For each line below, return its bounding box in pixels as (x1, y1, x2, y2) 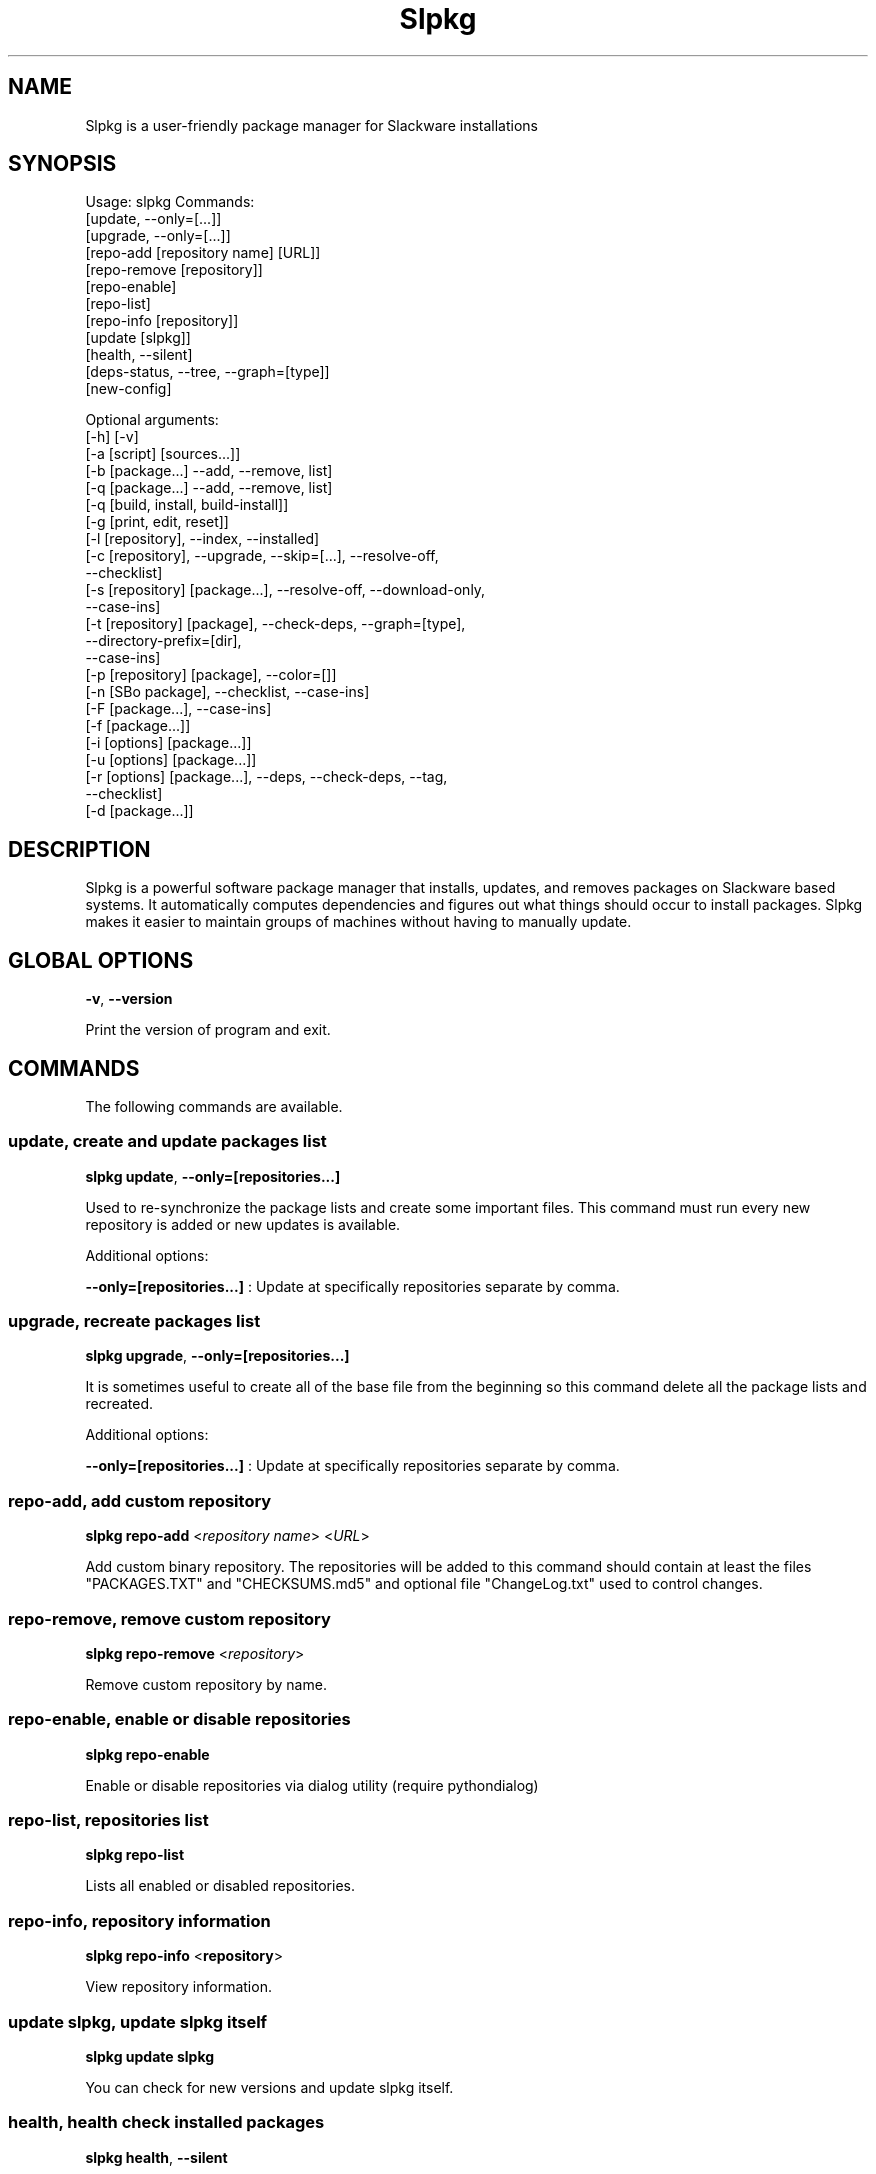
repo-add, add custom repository (8, 1490, 272, 1511)
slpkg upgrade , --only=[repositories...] (85, 1347, 350, 1365)
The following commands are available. (85, 1097, 343, 1115)
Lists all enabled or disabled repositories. (85, 1877, 355, 1895)
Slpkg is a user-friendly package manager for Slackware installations (85, 116, 538, 134)
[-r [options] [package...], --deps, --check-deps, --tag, (85, 768, 448, 786)
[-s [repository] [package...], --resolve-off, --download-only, (85, 581, 486, 599)
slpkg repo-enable (85, 1745, 210, 1763)
